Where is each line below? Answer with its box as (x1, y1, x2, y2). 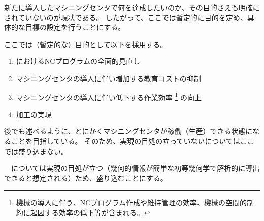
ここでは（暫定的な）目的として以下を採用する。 (4, 39, 168, 49)
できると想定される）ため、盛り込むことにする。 (4, 172, 168, 183)
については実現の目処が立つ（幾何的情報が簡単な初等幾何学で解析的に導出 (11, 163, 260, 173)
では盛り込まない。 (4, 145, 68, 156)
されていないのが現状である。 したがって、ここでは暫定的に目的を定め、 (4, 12, 247, 22)
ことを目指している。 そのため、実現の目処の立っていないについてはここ (11, 136, 254, 146)
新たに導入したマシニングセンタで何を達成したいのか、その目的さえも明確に (4, 2, 260, 12)
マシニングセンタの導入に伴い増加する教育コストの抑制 (16, 72, 201, 83)
